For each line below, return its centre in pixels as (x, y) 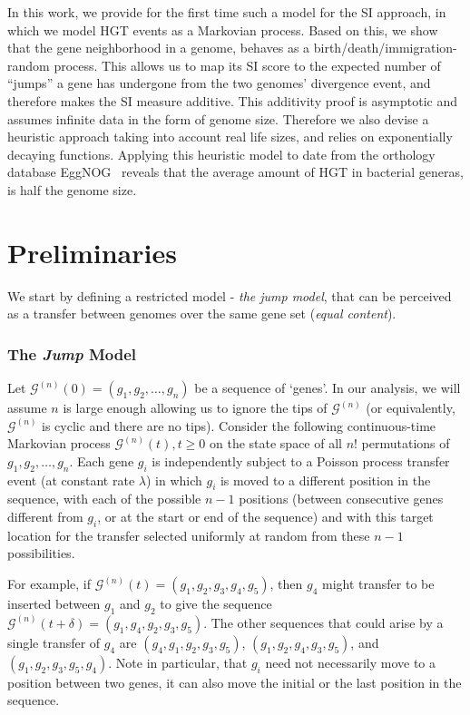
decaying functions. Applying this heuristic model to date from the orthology (221, 154)
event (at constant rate (71, 480)
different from (45, 517)
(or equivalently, (411, 408)
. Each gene (102, 460)
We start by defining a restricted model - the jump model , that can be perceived (230, 295)
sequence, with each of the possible (104, 499)
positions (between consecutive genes (341, 499)
